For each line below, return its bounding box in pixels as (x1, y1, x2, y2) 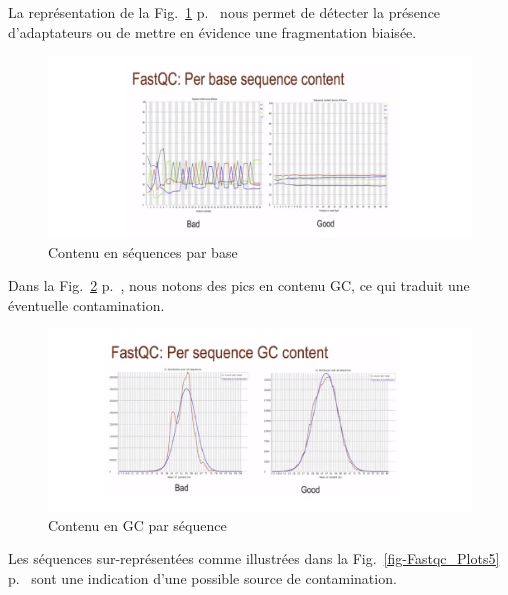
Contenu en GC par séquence (48, 514, 227, 535)
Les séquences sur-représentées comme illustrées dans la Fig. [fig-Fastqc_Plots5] (8, 548, 500, 569)
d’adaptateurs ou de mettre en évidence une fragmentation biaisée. (8, 21, 417, 42)
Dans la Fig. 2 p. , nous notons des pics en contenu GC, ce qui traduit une (8, 275, 470, 296)
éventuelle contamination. (8, 294, 165, 315)
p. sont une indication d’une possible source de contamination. (8, 567, 397, 588)
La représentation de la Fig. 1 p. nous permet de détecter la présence (8, 2, 441, 22)
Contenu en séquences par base (48, 241, 238, 262)
